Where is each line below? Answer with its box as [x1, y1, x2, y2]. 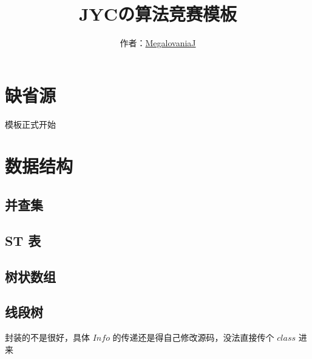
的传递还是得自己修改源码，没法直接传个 [112, 331, 274, 344]
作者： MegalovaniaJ [120, 37, 196, 49]
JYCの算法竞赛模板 [78, 1, 237, 26]
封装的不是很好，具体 [5, 331, 90, 344]
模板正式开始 [5, 117, 56, 130]
